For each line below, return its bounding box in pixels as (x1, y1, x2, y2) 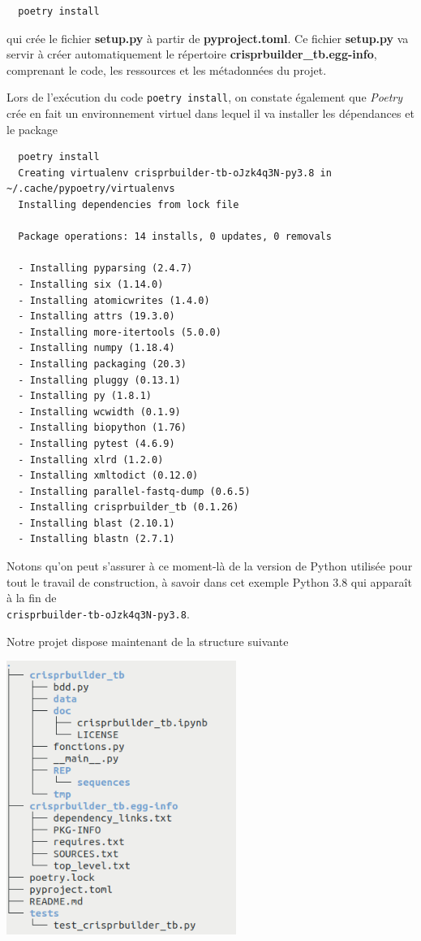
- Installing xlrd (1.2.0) (18, 453, 164, 466)
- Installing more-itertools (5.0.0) (18, 326, 221, 338)
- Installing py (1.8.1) (18, 390, 152, 402)
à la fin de (6, 589, 57, 606)
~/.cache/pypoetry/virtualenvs (6, 183, 175, 195)
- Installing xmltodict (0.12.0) (18, 470, 199, 482)
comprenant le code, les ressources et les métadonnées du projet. (6, 61, 327, 78)
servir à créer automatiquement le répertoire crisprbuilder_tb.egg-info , (6, 46, 377, 63)
